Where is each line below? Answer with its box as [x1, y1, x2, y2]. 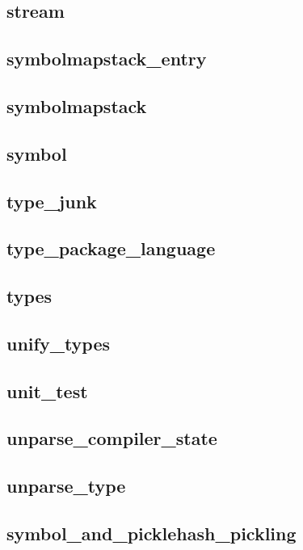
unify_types [6, 330, 111, 355]
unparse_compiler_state [6, 426, 217, 451]
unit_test [6, 378, 88, 403]
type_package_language [6, 236, 216, 261]
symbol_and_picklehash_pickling [6, 520, 297, 545]
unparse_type [6, 473, 126, 498]
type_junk [6, 188, 97, 213]
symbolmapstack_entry [6, 46, 207, 71]
